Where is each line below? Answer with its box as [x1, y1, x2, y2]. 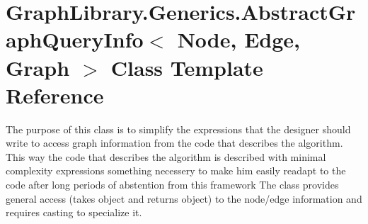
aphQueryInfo [6, 25, 144, 54]
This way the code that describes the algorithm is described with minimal [6, 149, 326, 164]
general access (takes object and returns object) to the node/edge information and [6, 191, 362, 206]
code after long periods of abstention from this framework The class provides [6, 177, 339, 192]
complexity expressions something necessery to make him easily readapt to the [6, 163, 346, 178]
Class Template [110, 52, 263, 82]
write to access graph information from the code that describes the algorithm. [6, 135, 343, 150]
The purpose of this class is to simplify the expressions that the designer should [6, 121, 351, 136]
